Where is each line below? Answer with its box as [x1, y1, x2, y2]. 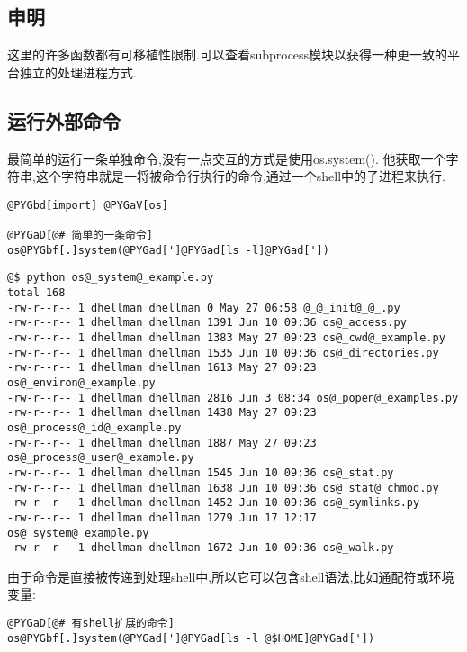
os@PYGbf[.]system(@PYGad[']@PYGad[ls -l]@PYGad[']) [7, 243, 329, 257]
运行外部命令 [7, 106, 121, 134]
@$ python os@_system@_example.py [7, 271, 214, 285]
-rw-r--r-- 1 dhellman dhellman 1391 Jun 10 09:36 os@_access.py [7, 316, 407, 330]
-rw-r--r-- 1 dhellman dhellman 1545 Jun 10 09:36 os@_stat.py [7, 466, 394, 479]
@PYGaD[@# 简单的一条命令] [7, 229, 153, 242]
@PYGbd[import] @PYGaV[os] [7, 198, 168, 212]
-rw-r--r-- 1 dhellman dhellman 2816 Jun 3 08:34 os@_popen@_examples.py [7, 391, 459, 404]
